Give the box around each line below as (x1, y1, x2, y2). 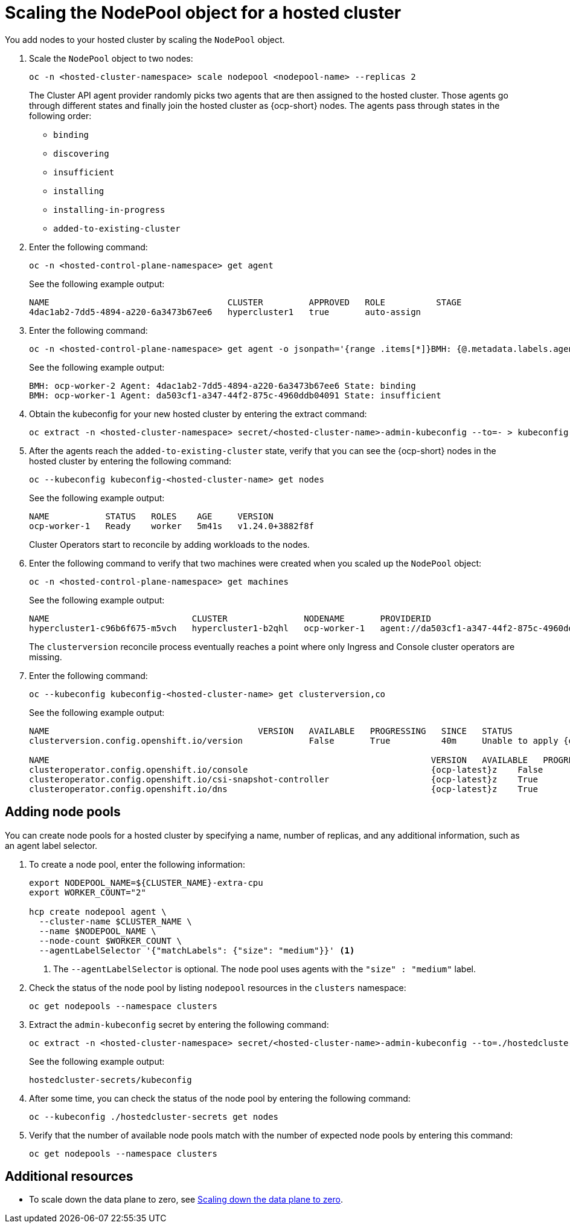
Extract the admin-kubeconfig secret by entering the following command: (29, 1019, 329, 1030)
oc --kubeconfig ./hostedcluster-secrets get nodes (29, 1111, 279, 1122)
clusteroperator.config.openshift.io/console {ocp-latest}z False (29, 764, 543, 775)
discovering (53, 148, 109, 158)
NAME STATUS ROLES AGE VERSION (29, 511, 274, 521)
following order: (29, 110, 92, 121)
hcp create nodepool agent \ (29, 906, 167, 917)
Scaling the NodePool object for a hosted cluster (5, 2, 402, 23)
